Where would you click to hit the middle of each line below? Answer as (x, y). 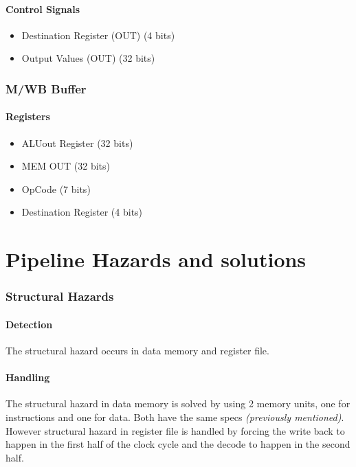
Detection (29, 324)
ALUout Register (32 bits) (77, 143)
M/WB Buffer (46, 88)
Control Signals (43, 9)
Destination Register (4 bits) (82, 212)
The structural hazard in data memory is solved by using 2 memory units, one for (178, 403)
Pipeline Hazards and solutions (156, 259)
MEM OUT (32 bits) (66, 166)
